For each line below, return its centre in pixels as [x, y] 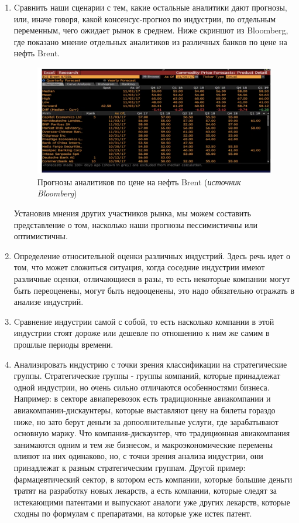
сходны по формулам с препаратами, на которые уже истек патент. [133, 513]
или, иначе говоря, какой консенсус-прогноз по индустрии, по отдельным [145, 18]
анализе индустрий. [49, 302]
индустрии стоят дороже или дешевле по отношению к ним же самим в [142, 333]
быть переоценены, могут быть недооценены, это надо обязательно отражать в [154, 290]
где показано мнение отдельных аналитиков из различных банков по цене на [150, 41]
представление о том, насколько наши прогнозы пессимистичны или [136, 224]
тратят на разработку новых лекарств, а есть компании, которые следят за [145, 490]
